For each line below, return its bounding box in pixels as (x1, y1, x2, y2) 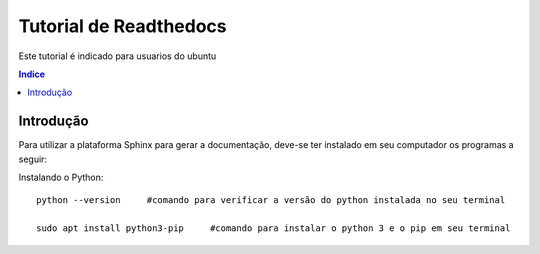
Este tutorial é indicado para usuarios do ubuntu (18, 50, 217, 62)
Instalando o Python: (18, 171, 104, 184)
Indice (18, 68, 45, 80)
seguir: (18, 153, 48, 165)
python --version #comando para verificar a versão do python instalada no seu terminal (36, 195, 506, 206)
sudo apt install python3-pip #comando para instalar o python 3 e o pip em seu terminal (36, 223, 511, 234)
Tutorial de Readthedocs (18, 15, 227, 37)
